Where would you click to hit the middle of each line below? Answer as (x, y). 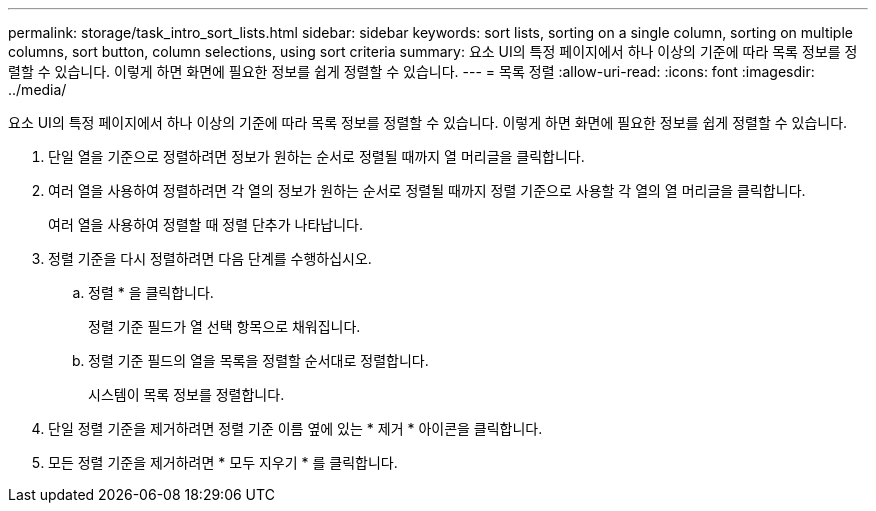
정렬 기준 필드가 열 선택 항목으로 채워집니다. (224, 326)
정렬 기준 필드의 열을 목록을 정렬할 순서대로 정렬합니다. (258, 360)
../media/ (37, 89)
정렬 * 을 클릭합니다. (151, 292)
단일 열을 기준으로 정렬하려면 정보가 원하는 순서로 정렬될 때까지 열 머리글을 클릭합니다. (316, 156)
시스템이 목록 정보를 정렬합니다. (186, 394)
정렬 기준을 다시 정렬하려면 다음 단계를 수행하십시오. (210, 258)
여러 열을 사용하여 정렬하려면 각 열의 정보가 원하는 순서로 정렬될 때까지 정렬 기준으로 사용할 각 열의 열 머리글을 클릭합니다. (427, 190)
